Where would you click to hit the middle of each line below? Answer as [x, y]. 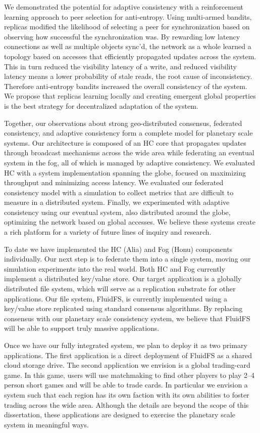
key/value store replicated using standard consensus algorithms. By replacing [123, 308]
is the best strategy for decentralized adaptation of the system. [101, 105]
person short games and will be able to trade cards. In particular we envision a [126, 385]
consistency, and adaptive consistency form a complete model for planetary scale [128, 133]
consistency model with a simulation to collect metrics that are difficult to [119, 192]
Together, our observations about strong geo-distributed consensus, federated [123, 123]
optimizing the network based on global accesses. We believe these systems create [130, 222]
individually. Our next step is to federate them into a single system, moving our [127, 259]
